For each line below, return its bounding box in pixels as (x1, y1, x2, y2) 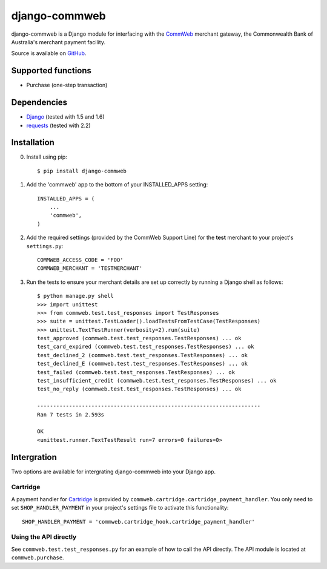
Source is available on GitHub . (11, 50, 87, 57)
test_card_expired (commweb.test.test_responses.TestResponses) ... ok (37, 343, 254, 350)
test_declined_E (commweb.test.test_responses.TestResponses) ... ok (37, 360, 248, 367)
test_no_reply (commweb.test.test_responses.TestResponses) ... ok (37, 386, 242, 393)
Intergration (11, 452, 58, 462)
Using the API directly (11, 533, 77, 541)
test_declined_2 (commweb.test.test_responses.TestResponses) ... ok (37, 352, 248, 358)
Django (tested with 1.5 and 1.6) (26, 113, 105, 120)
